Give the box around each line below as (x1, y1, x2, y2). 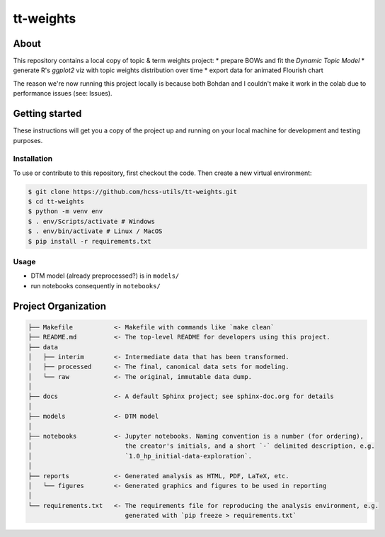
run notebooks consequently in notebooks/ (30, 281, 161, 290)
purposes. (13, 136, 43, 145)
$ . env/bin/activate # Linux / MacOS (28, 227, 163, 235)
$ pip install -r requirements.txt (28, 237, 151, 245)
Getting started (13, 108, 82, 120)
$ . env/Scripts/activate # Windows (28, 217, 156, 225)
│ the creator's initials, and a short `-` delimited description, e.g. (28, 442, 375, 450)
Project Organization (13, 300, 106, 312)
